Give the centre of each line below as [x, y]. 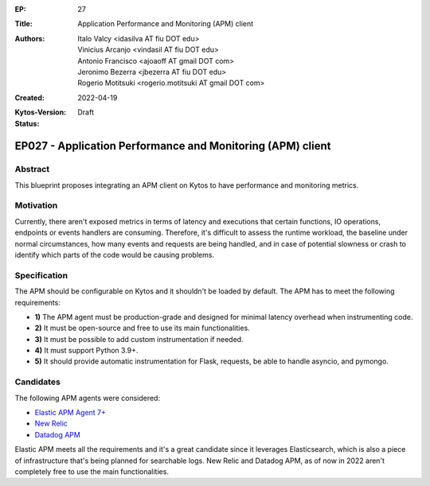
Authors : [30, 38]
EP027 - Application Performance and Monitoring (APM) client [173, 146]
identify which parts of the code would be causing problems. [115, 255]
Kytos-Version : [41, 112]
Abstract [32, 169]
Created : [30, 97]
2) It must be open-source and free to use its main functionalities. [142, 328]
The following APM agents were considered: [88, 398]
